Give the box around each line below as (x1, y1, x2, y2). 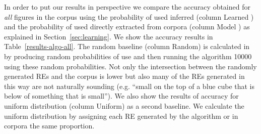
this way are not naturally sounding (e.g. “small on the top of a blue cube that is (4, 80, 255, 91)
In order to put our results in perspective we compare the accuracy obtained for (4, 2, 250, 12)
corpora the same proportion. (4, 120, 95, 131)
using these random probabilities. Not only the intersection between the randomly (4, 61, 257, 71)
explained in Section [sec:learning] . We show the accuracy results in (4, 31, 213, 41)
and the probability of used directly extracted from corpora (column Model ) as (4, 21, 250, 32)
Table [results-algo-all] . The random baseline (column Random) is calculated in (4, 41, 250, 52)
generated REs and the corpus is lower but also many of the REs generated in (4, 71, 245, 81)
